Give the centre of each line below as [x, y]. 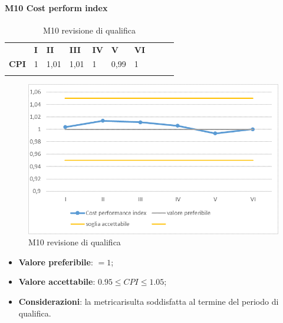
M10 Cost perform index [56, 7]
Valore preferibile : [56, 262]
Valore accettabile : [57, 282]
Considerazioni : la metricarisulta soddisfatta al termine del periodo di [149, 302]
